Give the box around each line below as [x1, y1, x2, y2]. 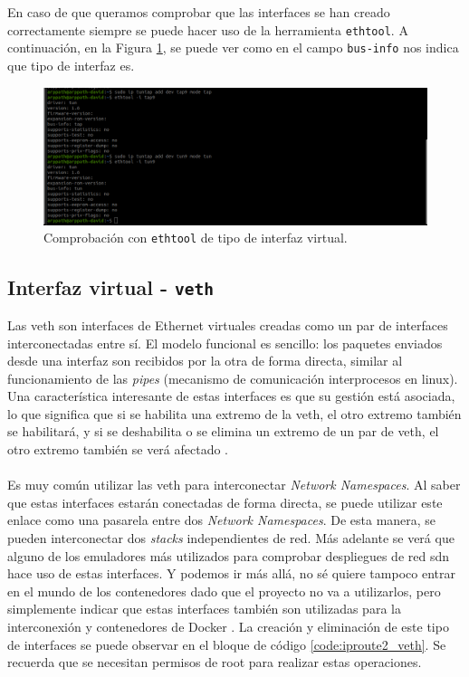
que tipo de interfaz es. [7, 55, 135, 74]
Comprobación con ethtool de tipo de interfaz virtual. [43, 228, 348, 247]
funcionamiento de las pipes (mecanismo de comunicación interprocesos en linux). [7, 368, 458, 387]
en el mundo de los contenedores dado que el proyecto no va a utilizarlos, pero [7, 581, 441, 600]
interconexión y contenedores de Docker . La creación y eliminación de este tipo [7, 617, 449, 635]
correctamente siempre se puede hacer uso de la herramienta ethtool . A [7, 20, 408, 39]
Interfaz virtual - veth [7, 272, 214, 300]
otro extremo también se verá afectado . [7, 440, 229, 459]
